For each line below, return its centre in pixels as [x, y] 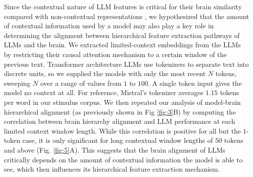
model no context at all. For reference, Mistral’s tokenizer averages [104, 92]
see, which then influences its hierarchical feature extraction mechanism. [112, 169]
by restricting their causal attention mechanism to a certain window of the [116, 54]
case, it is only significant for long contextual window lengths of [118, 140]
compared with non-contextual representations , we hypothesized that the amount [127, 16]
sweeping [17, 83]
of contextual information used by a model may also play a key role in [109, 26]
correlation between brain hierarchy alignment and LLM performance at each [120, 121]
